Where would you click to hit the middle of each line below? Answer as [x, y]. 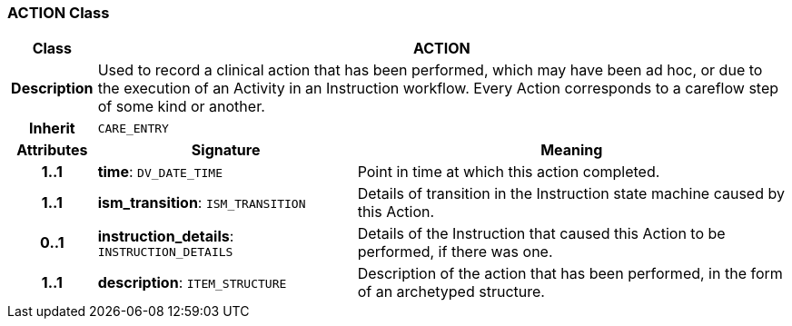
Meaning [572, 150]
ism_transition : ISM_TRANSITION [202, 203]
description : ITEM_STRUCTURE [192, 283]
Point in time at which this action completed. [509, 172]
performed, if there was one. [455, 252]
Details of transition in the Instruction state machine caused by [571, 194]
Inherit [52, 128]
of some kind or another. [181, 107]
